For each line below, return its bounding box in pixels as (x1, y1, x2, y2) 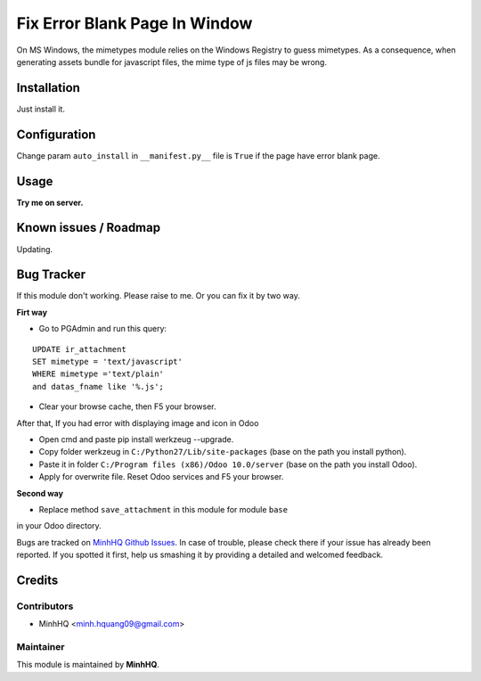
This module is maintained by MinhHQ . (16, 660, 160, 670)
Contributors (16, 600, 74, 612)
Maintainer (16, 641, 65, 653)
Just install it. (16, 103, 66, 114)
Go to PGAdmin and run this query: (38, 324, 167, 334)
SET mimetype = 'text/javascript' (32, 357, 183, 367)
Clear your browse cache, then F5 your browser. (38, 401, 216, 412)
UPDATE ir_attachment (32, 344, 126, 354)
